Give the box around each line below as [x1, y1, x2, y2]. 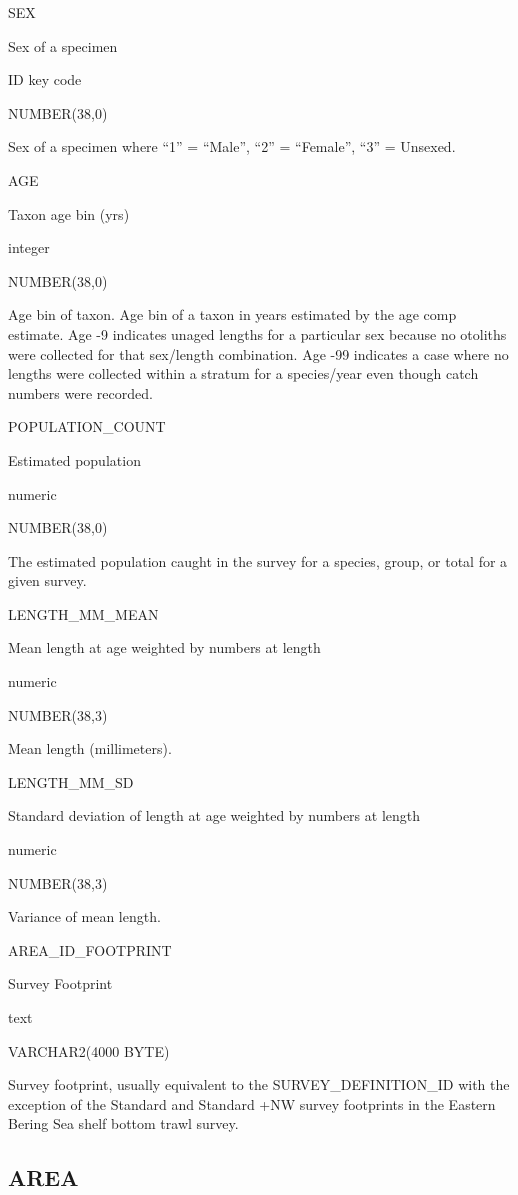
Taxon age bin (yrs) [8, 203, 130, 224]
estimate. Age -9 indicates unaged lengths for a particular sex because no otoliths [8, 323, 507, 344]
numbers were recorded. [8, 382, 153, 403]
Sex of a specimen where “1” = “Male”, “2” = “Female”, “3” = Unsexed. [8, 136, 456, 157]
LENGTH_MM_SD [8, 771, 134, 792]
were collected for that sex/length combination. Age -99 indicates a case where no [8, 343, 509, 364]
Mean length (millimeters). [8, 738, 172, 759]
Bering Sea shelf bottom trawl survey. [8, 1113, 239, 1134]
